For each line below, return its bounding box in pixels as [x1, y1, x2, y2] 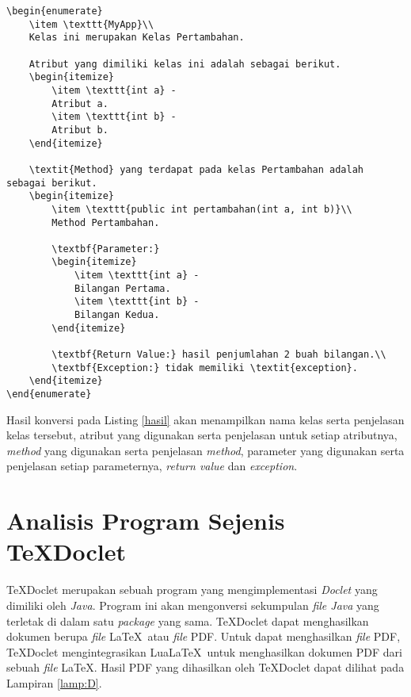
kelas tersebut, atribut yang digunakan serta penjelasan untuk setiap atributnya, [6, 427, 398, 443]
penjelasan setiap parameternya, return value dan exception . [6, 458, 298, 474]
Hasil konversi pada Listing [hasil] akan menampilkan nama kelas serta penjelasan [6, 411, 405, 427]
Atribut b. [51, 124, 108, 136]
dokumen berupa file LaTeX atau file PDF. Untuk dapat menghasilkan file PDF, [6, 628, 401, 645]
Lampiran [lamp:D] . [6, 674, 102, 691]
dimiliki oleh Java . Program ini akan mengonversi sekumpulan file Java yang [6, 596, 379, 613]
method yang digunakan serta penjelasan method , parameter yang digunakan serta [6, 442, 405, 458]
